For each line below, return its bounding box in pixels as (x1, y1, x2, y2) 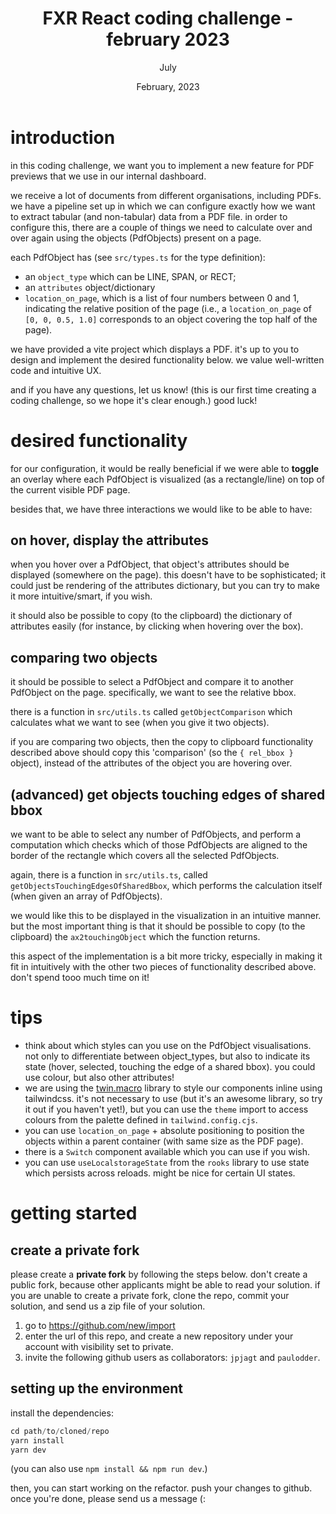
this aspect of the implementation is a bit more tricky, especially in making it (10, 950, 323, 962)
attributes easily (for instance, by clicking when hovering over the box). (10, 620, 304, 632)
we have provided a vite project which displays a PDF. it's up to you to (10, 343, 300, 355)
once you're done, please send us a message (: (10, 1493, 206, 1505)
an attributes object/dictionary (24, 281, 156, 293)
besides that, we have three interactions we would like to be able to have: (10, 503, 313, 515)
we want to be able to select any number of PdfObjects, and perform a (10, 828, 302, 841)
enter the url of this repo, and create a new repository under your (24, 1330, 294, 1342)
